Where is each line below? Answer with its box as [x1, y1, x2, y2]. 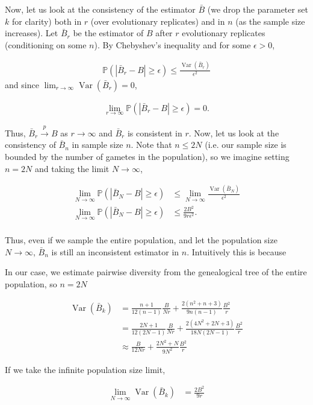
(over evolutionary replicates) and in [90, 14, 225, 27]
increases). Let [5, 27, 58, 39]
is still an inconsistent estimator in [51, 245, 179, 258]
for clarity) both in [11, 14, 82, 27]
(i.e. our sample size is [205, 138, 287, 151]
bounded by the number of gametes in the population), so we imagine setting [5, 150, 290, 162]
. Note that [131, 138, 172, 151]
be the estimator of [73, 27, 144, 39]
